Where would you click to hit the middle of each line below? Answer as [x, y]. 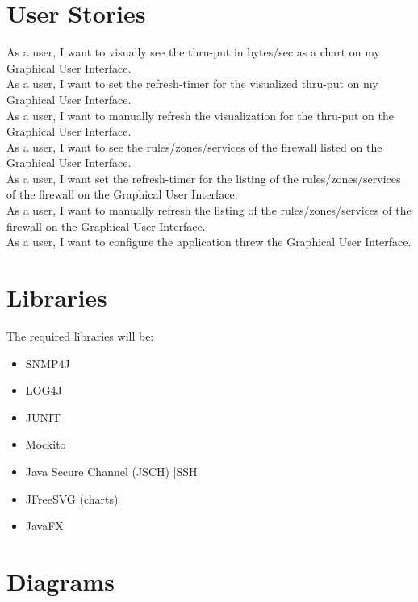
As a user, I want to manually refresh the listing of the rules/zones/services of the [209, 210]
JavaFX [44, 526]
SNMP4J [48, 363]
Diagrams [61, 581]
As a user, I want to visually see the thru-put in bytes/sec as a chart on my [193, 52]
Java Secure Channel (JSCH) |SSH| [113, 471]
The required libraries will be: [80, 335]
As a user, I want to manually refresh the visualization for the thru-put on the [201, 115]
